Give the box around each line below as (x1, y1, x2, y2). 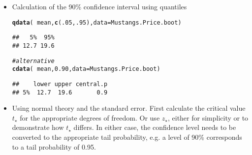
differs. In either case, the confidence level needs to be (73, 122, 236, 132)
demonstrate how (12, 122, 64, 132)
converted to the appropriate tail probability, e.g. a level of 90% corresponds (12, 131, 242, 142)
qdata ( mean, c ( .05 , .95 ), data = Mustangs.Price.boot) (12, 19, 182, 26)
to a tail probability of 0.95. (12, 141, 96, 152)
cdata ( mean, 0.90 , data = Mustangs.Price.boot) (12, 65, 160, 73)
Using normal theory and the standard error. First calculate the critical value (12, 103, 246, 113)
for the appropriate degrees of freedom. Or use (20, 112, 160, 123)
